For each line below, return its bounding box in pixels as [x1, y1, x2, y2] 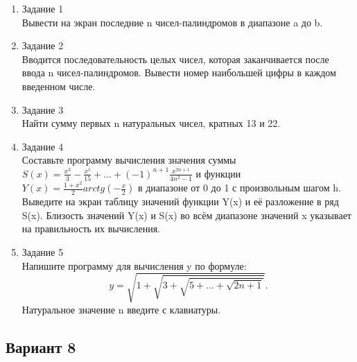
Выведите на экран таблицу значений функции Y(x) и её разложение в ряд [21, 194, 339, 209]
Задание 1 [21, 1, 64, 15]
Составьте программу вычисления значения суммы [21, 153, 236, 167]
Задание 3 [21, 102, 64, 117]
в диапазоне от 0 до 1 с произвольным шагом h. [137, 180, 341, 195]
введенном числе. [21, 78, 96, 93]
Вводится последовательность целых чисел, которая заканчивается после [21, 51, 329, 66]
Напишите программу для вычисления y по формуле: [21, 258, 247, 273]
